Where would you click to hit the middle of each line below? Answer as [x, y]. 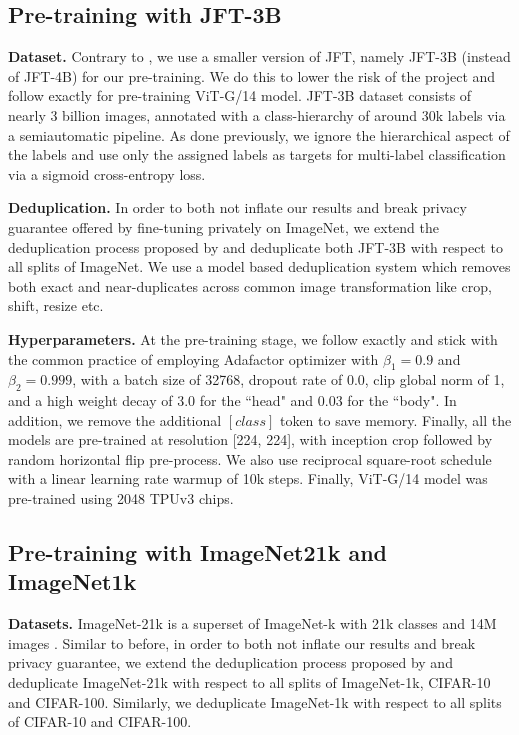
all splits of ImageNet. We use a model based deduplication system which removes [259, 266]
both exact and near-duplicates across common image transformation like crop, [250, 285]
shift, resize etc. [56, 305]
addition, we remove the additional [115, 419]
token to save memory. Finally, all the [395, 419]
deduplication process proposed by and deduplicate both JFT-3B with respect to [255, 246]
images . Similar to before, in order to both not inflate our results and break [242, 642]
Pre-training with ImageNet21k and [198, 552]
